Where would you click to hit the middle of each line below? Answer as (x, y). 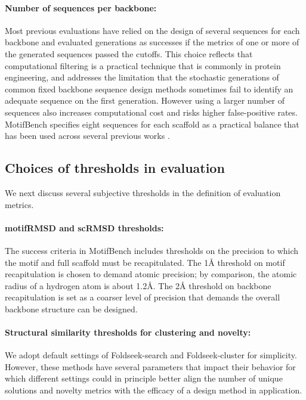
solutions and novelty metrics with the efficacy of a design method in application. (154, 390)
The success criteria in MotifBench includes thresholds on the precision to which (152, 250)
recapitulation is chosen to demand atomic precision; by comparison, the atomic (151, 274)
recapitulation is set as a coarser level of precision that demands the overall (143, 297)
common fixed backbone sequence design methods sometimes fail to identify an (149, 89)
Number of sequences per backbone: (81, 7)
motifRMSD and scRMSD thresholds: (84, 227)
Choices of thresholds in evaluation (115, 168)
